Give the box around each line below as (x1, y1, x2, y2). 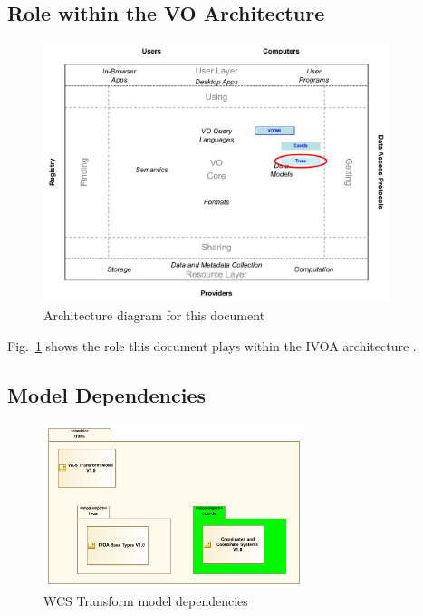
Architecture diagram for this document (43, 305, 265, 324)
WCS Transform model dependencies (43, 592, 248, 611)
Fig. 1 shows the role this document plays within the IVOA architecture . (7, 336, 417, 355)
